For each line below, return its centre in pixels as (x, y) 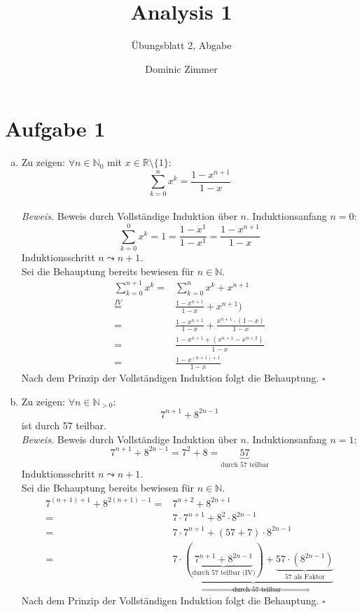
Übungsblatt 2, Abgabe (181, 45)
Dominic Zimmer (181, 68)
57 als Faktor (305, 577)
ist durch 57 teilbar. (64, 425)
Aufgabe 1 (55, 128)
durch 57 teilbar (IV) (224, 573)
